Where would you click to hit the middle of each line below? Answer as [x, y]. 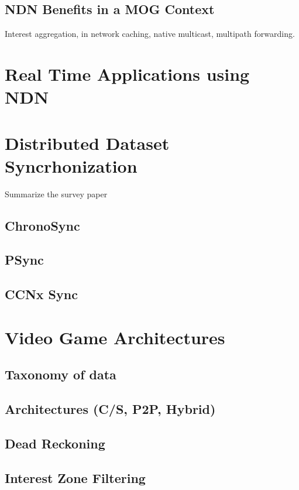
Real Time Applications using [127, 73]
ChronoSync [42, 225]
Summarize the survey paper [56, 193]
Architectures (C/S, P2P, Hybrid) [110, 409]
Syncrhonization [71, 165]
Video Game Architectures [115, 337]
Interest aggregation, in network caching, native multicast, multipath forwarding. [150, 34]
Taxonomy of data [61, 374]
